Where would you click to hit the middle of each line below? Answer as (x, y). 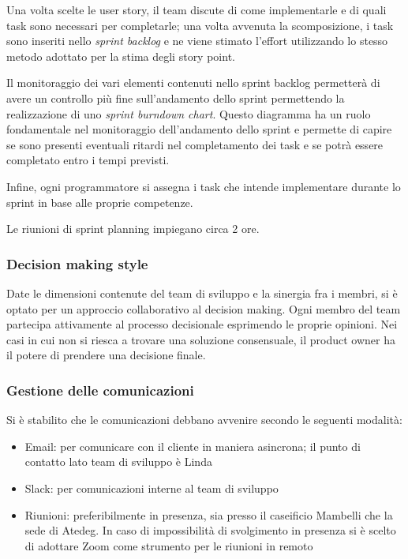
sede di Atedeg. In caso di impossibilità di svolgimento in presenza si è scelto (210, 530)
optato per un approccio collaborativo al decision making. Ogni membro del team (204, 308)
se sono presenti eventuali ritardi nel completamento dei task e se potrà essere (195, 144)
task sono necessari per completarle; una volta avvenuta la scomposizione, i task (200, 25)
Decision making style (77, 263)
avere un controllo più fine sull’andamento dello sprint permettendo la (176, 98)
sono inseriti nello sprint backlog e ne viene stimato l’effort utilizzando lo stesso (197, 41)
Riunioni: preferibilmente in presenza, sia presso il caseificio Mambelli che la (209, 514)
